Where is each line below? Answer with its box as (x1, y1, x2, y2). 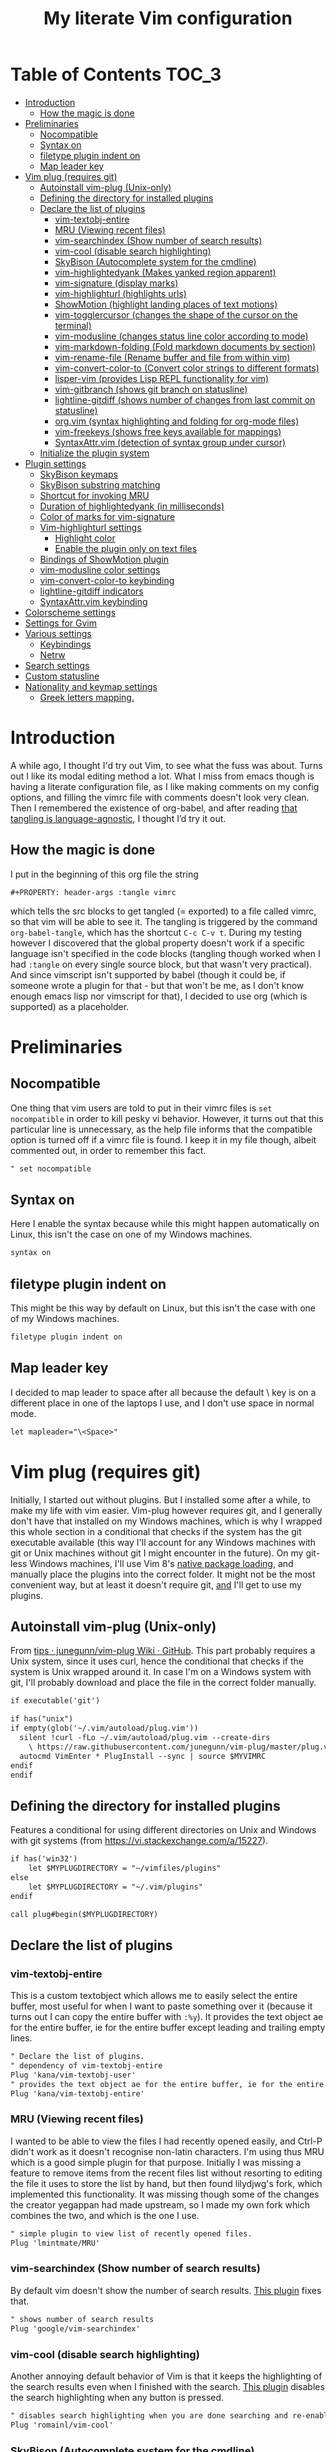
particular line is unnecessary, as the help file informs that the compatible (10, 1123, 313, 1135)
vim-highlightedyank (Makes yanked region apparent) (54, 266, 277, 278)
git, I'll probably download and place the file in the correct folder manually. (10, 1677, 317, 1689)
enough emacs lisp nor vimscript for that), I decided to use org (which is (10, 990, 308, 1002)
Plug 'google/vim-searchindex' (10, 2323, 141, 2334)
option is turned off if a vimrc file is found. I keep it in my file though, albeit (10, 1133, 317, 1146)
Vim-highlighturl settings (39, 521, 142, 533)
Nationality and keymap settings (24, 680, 158, 692)
